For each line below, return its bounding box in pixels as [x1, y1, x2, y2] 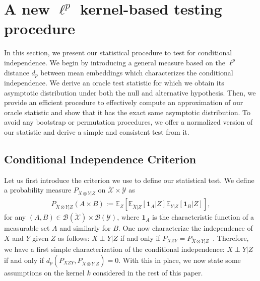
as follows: [58, 232, 90, 243]
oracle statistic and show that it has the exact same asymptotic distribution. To [4, 107, 251, 117]
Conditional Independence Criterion [4, 151, 197, 166]
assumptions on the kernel [4, 267, 85, 278]
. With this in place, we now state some [118, 255, 241, 265]
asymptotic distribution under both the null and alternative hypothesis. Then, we [4, 87, 256, 98]
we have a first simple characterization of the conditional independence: [4, 244, 225, 254]
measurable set [4, 223, 50, 233]
